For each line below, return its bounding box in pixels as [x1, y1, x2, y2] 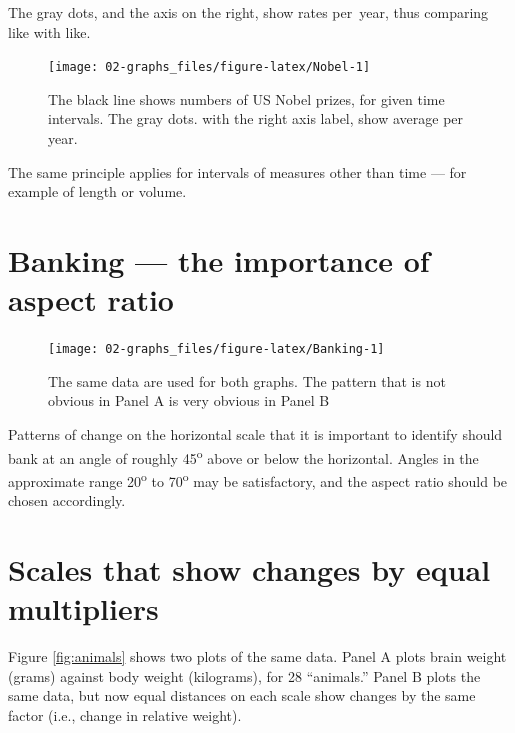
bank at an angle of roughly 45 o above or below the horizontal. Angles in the [8, 444, 479, 468]
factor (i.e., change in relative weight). [8, 704, 242, 725]
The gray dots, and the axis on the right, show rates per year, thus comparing [8, 2, 489, 22]
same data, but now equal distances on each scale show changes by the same [8, 685, 476, 706]
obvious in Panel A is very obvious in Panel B [48, 390, 330, 411]
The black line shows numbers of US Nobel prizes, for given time [48, 88, 445, 109]
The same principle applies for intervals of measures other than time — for [8, 161, 467, 182]
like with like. [8, 21, 91, 42]
